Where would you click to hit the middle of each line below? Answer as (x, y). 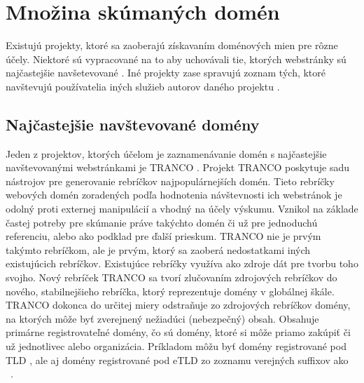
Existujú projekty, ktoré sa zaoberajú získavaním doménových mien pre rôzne (172, 45)
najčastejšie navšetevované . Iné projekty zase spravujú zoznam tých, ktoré (166, 73)
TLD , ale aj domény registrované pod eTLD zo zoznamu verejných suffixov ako (177, 360)
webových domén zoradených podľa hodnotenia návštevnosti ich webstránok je (174, 195)
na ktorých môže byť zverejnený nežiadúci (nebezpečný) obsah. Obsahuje (162, 318)
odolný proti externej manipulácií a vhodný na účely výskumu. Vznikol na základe (182, 209)
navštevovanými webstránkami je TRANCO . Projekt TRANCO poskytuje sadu (177, 167)
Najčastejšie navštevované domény (133, 124)
